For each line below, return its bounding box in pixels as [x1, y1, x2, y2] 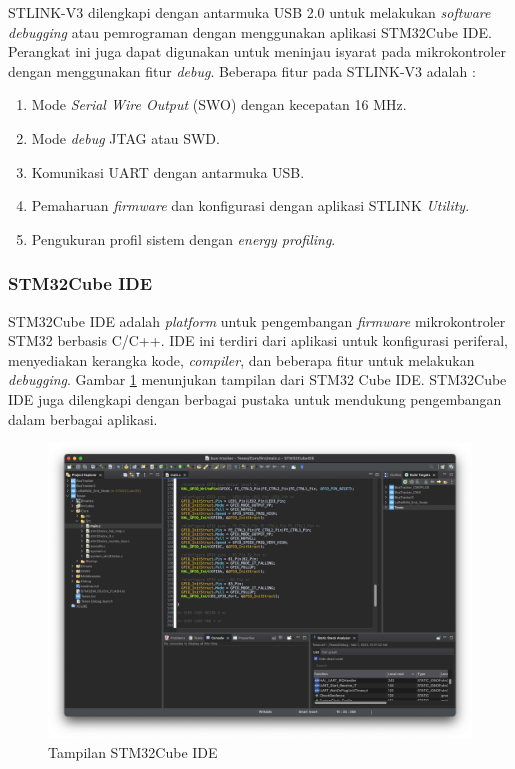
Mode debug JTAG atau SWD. [31, 127, 220, 148]
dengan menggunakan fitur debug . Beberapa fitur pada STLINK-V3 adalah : [8, 60, 476, 81]
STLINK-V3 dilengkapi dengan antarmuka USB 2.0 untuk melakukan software [8, 2, 491, 22]
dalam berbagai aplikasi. [8, 408, 158, 429]
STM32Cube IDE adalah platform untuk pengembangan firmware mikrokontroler [8, 310, 506, 331]
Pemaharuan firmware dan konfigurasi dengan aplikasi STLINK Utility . [31, 195, 470, 216]
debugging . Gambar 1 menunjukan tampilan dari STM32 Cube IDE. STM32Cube [8, 369, 507, 390]
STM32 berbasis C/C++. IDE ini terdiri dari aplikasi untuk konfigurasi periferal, [8, 330, 509, 351]
